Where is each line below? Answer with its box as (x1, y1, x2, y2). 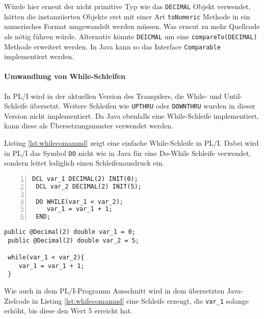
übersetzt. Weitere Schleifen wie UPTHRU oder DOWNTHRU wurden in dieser (30, 100, 255, 111)
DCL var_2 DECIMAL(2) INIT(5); (36, 182, 142, 190)
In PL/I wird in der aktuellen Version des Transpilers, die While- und (4, 90, 222, 101)
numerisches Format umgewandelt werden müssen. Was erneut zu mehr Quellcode (4, 21, 260, 32)
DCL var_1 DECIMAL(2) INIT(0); (32, 175, 138, 182)
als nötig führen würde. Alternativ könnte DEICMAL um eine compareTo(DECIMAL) (4, 31, 257, 41)
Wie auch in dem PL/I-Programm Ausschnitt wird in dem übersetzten (4, 285, 225, 296)
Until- (224, 90, 243, 101)
